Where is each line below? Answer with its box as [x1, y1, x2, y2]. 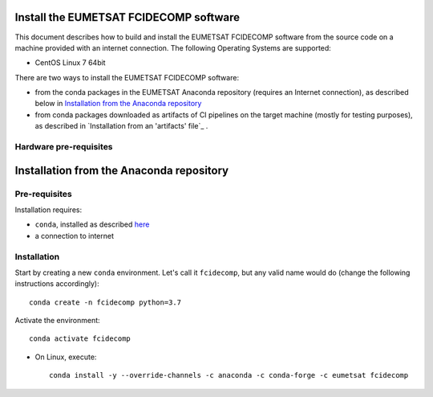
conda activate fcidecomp [29, 334, 132, 343]
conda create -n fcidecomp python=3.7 [29, 297, 182, 307]
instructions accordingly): [14, 279, 99, 289]
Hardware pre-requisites [14, 141, 113, 153]
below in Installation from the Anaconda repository [34, 99, 202, 108]
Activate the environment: [14, 316, 100, 325]
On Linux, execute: [34, 352, 97, 362]
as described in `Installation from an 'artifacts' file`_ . [34, 121, 208, 131]
